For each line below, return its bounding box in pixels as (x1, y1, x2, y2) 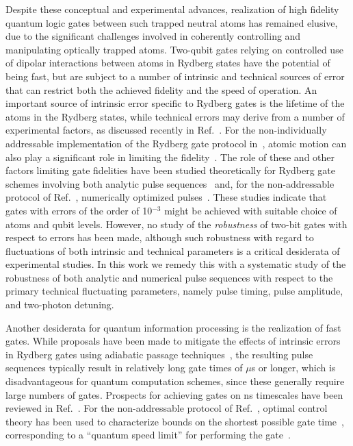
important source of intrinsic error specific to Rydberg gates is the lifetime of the (5, 96, 345, 110)
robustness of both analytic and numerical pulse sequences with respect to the (5, 270, 333, 284)
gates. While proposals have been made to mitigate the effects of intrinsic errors (5, 334, 341, 348)
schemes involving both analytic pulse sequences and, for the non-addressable (5, 176, 335, 190)
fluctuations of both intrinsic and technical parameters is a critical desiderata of (5, 243, 340, 258)
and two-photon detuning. (5, 297, 114, 312)
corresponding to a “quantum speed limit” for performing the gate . (5, 428, 291, 442)
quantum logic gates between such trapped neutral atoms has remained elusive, (5, 15, 338, 29)
